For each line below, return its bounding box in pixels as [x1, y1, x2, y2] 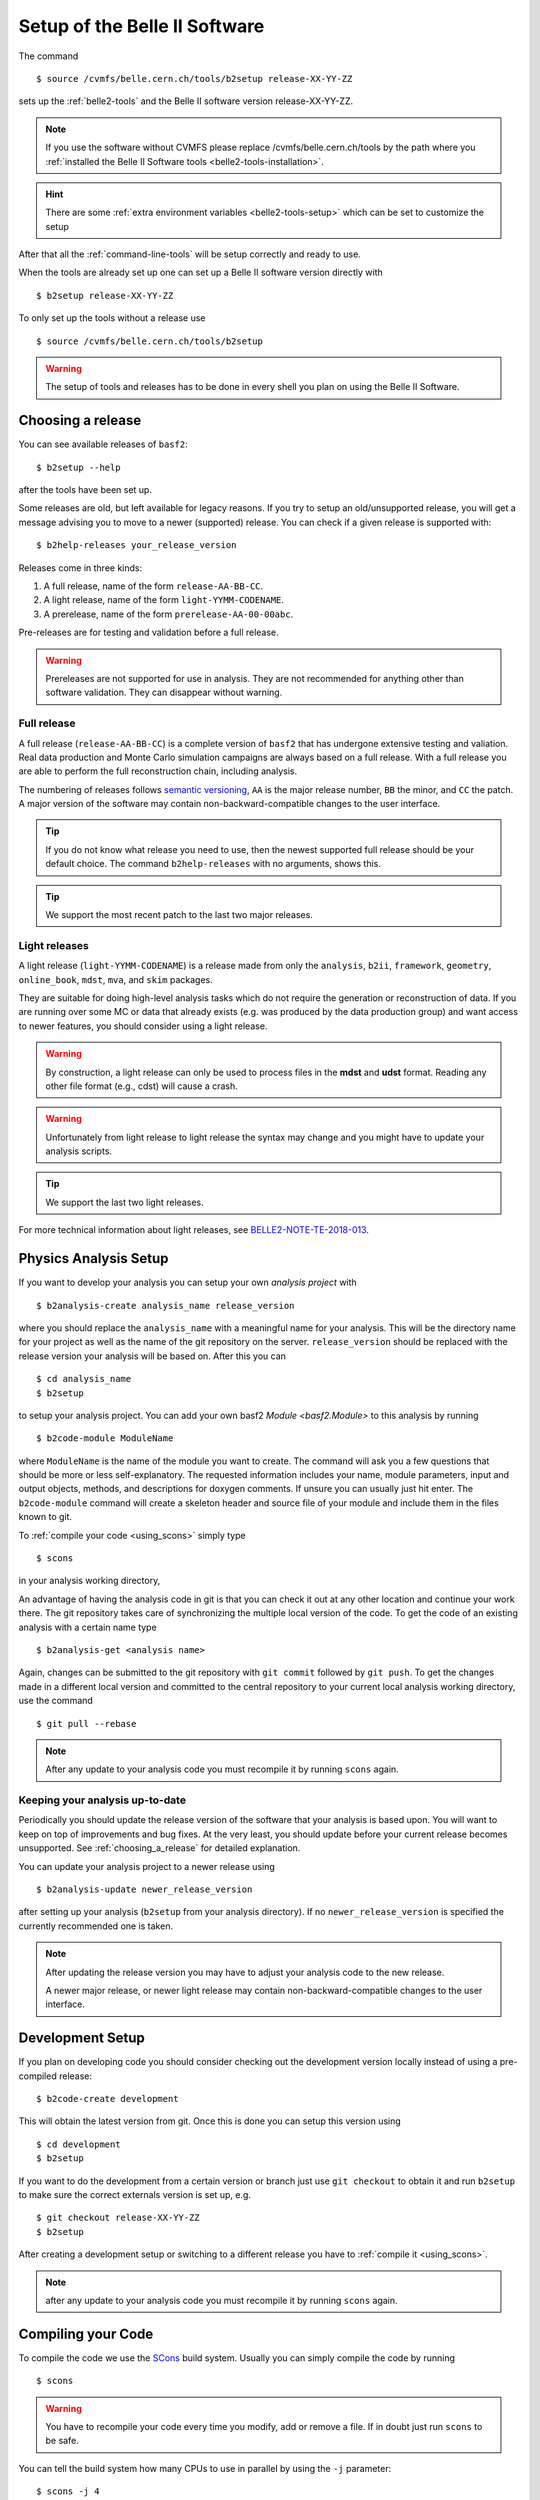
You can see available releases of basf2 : [18, 438, 189, 450]
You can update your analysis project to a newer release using [18, 1860, 275, 1872]
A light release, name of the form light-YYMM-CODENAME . [43, 594, 285, 606]
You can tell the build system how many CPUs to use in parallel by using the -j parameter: [18, 2462, 392, 2474]
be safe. [45, 2435, 79, 2447]
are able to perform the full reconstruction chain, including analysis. [18, 765, 298, 777]
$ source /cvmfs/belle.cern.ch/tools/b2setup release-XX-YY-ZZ [36, 73, 353, 84]
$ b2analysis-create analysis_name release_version [36, 1300, 295, 1311]
